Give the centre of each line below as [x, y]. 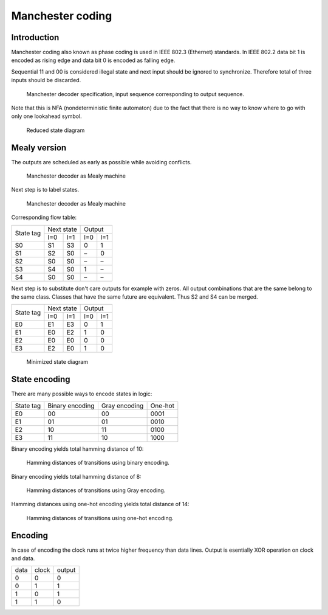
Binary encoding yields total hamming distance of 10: [77, 449]
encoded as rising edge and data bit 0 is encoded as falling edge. [93, 60]
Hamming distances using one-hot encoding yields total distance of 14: [100, 504]
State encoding [41, 379]
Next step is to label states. [45, 190]
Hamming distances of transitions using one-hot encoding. [100, 518]
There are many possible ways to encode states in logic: [82, 394]
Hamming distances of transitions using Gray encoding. [96, 490]
